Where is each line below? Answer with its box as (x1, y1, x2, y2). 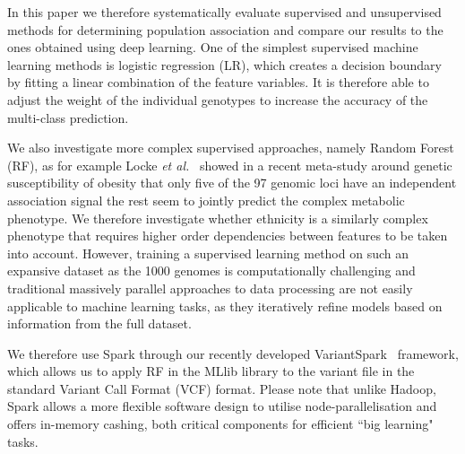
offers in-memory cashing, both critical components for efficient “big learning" (7, 415, 434, 433)
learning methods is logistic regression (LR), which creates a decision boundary (7, 55, 442, 74)
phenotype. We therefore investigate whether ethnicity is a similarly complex (7, 208, 428, 227)
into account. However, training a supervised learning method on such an (7, 243, 409, 262)
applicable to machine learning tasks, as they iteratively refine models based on (7, 296, 443, 315)
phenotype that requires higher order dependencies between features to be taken (7, 226, 448, 245)
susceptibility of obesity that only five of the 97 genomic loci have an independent (7, 173, 457, 192)
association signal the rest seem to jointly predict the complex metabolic (7, 190, 405, 209)
